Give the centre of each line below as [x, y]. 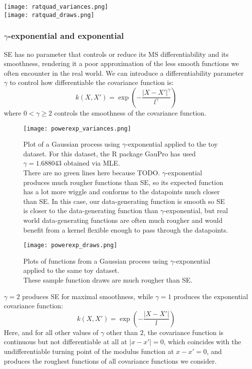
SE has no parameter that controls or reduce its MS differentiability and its [116, 54]
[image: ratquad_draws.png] [49, 15]
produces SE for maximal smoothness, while [88, 296]
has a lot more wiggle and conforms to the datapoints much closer [122, 192]
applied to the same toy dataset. [71, 270]
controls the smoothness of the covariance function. [130, 112]
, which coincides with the [202, 342]
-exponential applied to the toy [172, 144]
